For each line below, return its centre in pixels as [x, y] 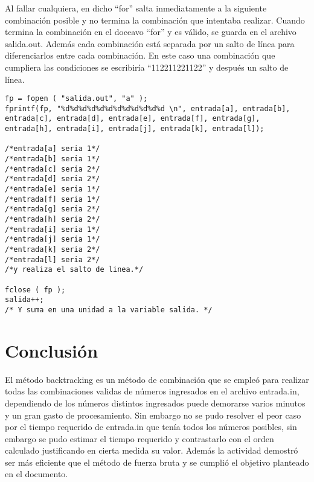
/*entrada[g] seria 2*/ [53, 209]
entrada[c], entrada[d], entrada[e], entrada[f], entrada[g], [133, 119]
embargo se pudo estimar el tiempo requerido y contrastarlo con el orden [139, 438]
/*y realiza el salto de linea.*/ [74, 270]
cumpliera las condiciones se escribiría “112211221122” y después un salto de [147, 67]
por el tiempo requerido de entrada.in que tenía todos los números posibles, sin [151, 427]
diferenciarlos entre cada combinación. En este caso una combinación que [140, 55]
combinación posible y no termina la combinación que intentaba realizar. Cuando [155, 20]
